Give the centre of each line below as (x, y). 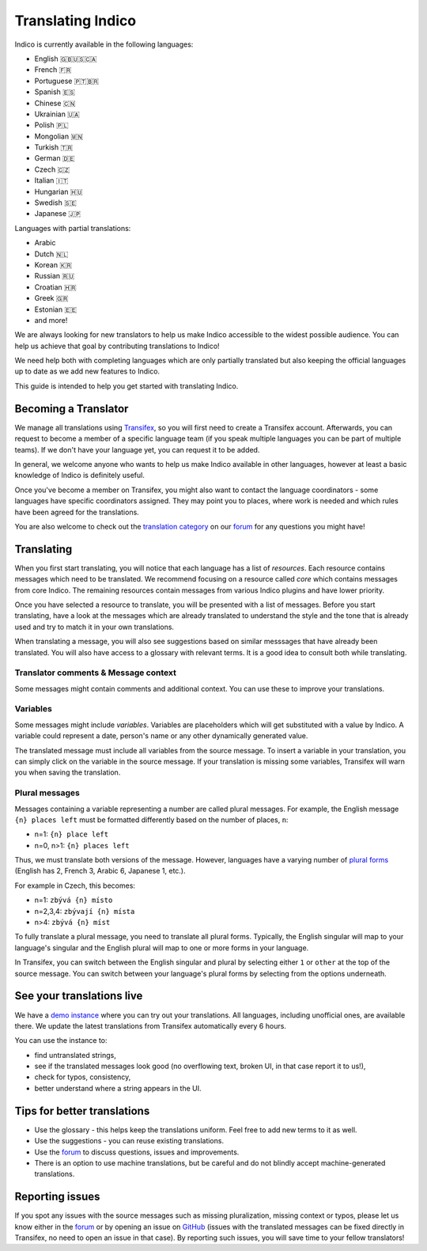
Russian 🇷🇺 (55, 276)
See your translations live (79, 996)
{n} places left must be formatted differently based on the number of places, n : (151, 820)
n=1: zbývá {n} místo (74, 900)
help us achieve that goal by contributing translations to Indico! (117, 346)
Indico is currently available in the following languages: (104, 44)
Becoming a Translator (72, 409)
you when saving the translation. (68, 772)
